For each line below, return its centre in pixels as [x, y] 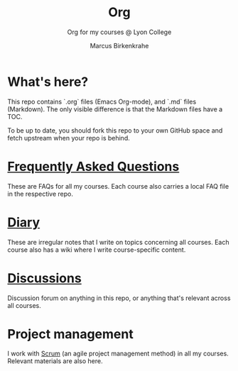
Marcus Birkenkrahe [119, 45]
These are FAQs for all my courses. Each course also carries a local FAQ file [118, 186]
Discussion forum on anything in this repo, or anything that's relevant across [119, 298]
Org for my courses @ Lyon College [119, 32]
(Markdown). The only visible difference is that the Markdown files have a [115, 109]
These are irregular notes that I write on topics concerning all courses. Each [118, 242]
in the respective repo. [40, 194]
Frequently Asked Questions [93, 166]
